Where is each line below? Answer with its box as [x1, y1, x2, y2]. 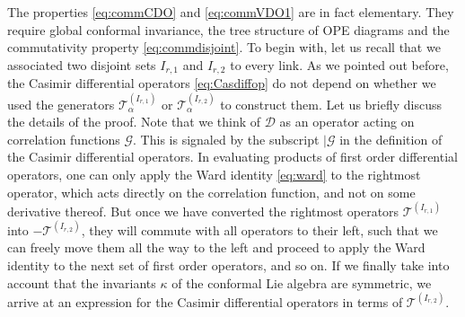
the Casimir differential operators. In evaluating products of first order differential [7, 147, 458, 166]
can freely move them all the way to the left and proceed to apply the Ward [7, 238, 426, 257]
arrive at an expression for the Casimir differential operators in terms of [7, 292, 403, 311]
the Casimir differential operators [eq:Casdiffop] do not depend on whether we [7, 74, 436, 92]
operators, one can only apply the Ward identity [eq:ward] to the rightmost [7, 164, 421, 183]
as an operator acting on [279, 112, 415, 131]
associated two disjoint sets [7, 55, 156, 74]
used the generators [7, 94, 115, 113]
